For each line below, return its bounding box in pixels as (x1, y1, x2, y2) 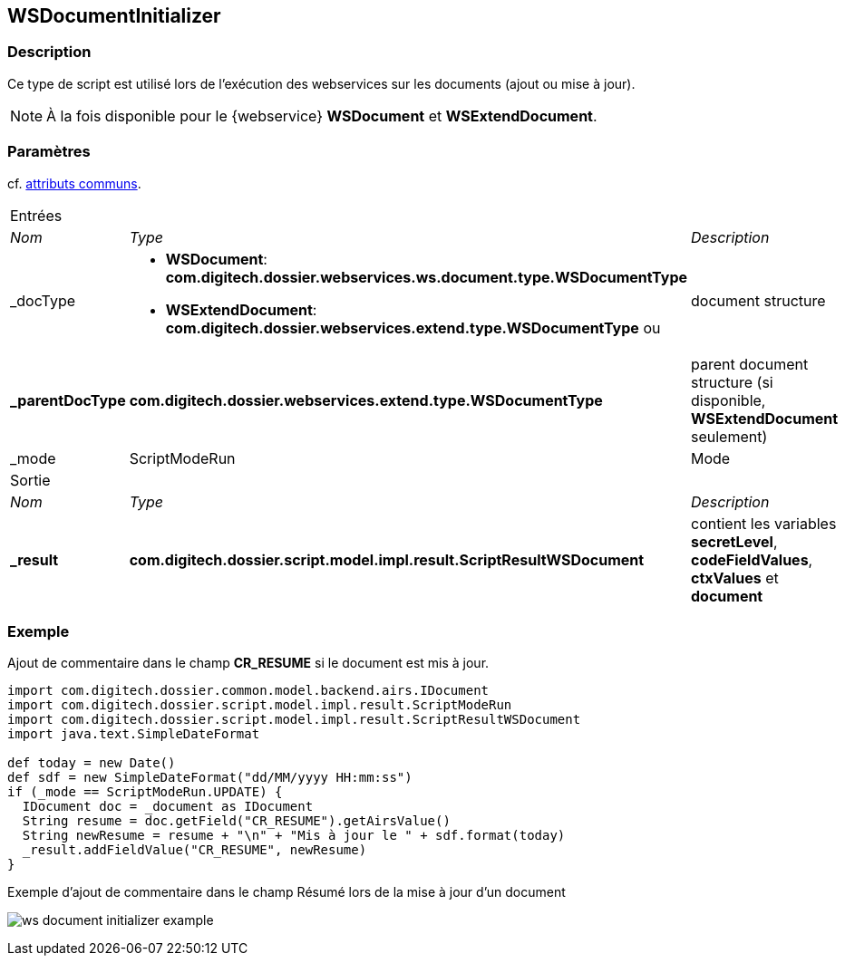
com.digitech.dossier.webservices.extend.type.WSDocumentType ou (165, 318, 661, 337)
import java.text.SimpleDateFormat (7, 727, 260, 742)
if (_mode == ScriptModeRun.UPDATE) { (7, 785, 283, 800)
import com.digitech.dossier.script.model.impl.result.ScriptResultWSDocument (7, 712, 581, 727)
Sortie (10, 470, 51, 489)
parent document (691, 354, 809, 373)
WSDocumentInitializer (7, 5, 221, 27)
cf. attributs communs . (7, 175, 141, 191)
